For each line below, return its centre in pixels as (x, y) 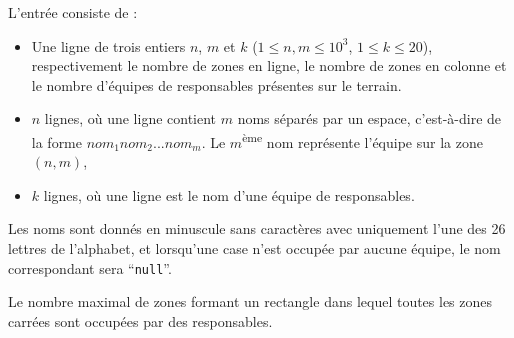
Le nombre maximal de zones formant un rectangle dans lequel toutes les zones (250, 301)
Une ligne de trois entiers (108, 45)
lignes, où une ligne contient (130, 118)
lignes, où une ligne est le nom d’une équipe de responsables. (229, 194)
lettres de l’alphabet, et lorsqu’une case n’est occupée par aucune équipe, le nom (254, 248)
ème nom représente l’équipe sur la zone (362, 140)
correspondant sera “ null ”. (90, 267)
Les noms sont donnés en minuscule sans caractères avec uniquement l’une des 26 (257, 228)
